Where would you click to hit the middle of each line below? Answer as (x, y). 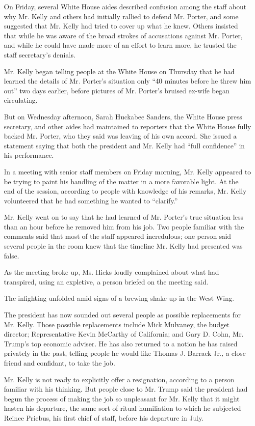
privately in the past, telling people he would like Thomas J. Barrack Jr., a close (125, 353)
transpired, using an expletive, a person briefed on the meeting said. (106, 281)
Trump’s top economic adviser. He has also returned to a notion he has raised (121, 343)
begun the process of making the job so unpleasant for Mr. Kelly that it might (122, 398)
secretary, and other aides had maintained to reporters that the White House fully (127, 126)
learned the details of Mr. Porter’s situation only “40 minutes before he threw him (127, 81)
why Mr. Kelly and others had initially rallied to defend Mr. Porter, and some (121, 16)
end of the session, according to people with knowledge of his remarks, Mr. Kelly (125, 191)
